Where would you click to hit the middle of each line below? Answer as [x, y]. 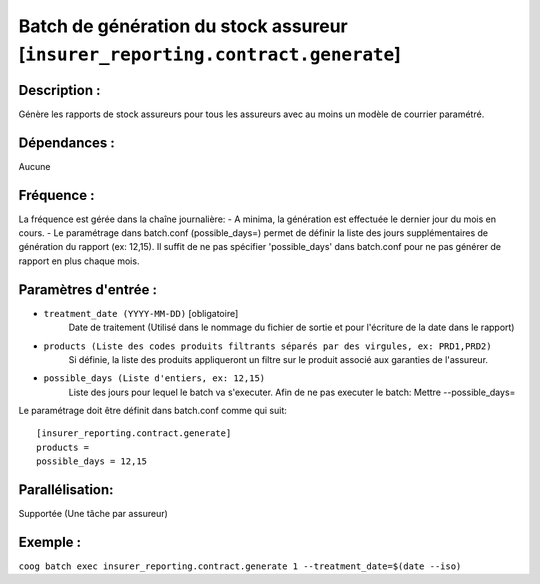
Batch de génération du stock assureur [183, 26]
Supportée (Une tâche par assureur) [93, 514]
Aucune [34, 166]
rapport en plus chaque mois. [79, 261]
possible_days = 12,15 [92, 461]
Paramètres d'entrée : [87, 289]
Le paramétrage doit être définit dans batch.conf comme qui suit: [152, 411]
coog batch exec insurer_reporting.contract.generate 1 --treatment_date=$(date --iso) [240, 566]
